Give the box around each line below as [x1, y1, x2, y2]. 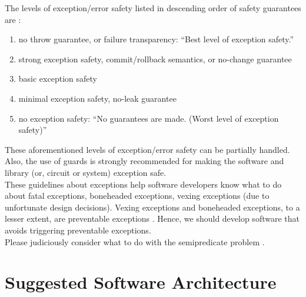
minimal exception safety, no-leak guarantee [18, 92, 177, 104]
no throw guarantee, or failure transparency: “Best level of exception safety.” [18, 33, 294, 45]
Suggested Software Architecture [5, 270, 277, 294]
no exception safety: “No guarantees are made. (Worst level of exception [18, 112, 279, 124]
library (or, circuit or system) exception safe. [5, 166, 167, 178]
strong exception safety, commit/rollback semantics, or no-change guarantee [18, 52, 292, 65]
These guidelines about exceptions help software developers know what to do [5, 178, 282, 190]
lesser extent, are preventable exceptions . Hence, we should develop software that [5, 212, 300, 225]
